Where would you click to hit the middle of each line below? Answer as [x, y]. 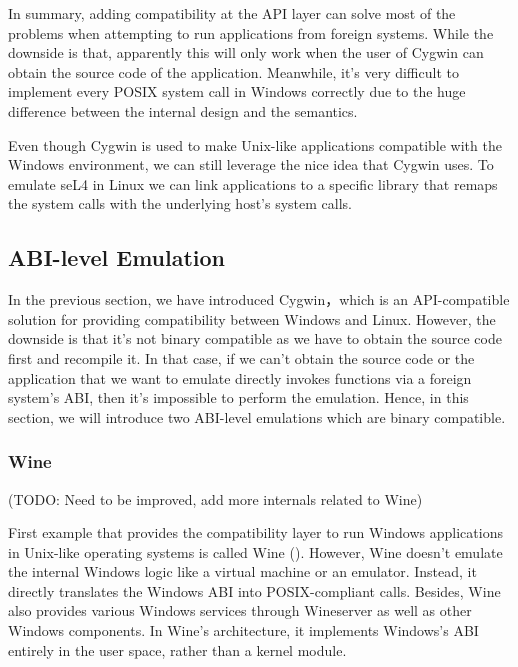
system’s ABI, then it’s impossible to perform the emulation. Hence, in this [238, 397]
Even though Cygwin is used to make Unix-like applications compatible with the [255, 144]
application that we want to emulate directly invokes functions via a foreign [240, 377]
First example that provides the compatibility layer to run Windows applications [255, 532]
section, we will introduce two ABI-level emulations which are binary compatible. [257, 416]
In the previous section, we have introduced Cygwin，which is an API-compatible [259, 299]
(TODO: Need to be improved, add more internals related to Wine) [215, 498]
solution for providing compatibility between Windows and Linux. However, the [252, 318]
